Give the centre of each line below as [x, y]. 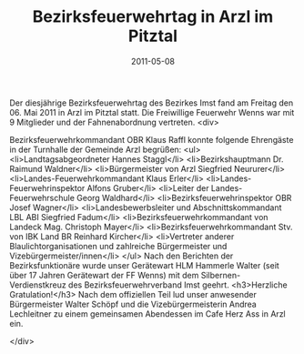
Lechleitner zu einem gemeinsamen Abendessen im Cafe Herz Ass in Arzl [148, 314]
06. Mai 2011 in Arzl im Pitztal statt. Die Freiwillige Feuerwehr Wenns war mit [152, 112]
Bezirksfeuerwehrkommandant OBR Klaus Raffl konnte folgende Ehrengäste [152, 139]
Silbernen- [221, 275]
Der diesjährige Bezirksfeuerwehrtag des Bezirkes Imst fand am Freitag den [152, 103]
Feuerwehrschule [42, 197]
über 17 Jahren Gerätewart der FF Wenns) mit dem [104, 275]
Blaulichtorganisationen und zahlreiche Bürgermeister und [118, 246]
